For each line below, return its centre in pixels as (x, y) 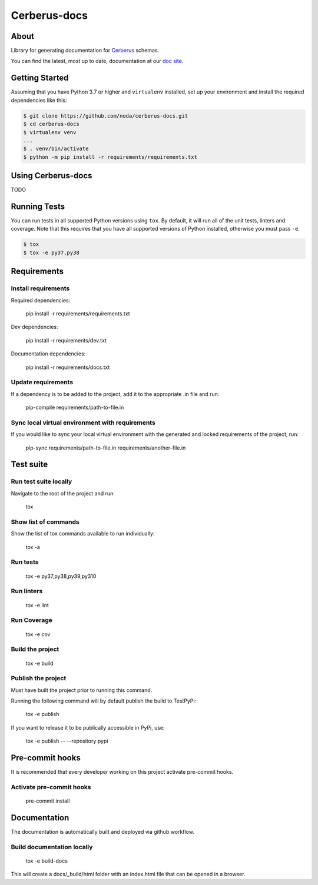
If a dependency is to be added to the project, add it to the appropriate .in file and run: (115, 394)
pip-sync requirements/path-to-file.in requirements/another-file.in (106, 448)
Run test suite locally (42, 481)
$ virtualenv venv (50, 132)
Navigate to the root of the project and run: (63, 493)
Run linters (27, 591)
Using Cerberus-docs (52, 176)
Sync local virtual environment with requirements (83, 422)
